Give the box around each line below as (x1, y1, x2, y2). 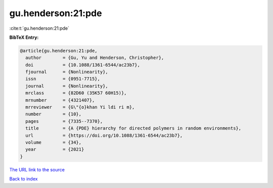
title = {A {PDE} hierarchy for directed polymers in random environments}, (25, 126, 242, 131)
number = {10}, (25, 111, 82, 117)
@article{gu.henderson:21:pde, (20, 48, 98, 53)
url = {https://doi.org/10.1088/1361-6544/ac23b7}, (25, 133, 183, 138)
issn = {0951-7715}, (25, 76, 101, 82)
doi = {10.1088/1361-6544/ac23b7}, (25, 62, 140, 68)
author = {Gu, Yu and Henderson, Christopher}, (25, 55, 164, 60)
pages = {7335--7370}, (25, 118, 103, 124)
